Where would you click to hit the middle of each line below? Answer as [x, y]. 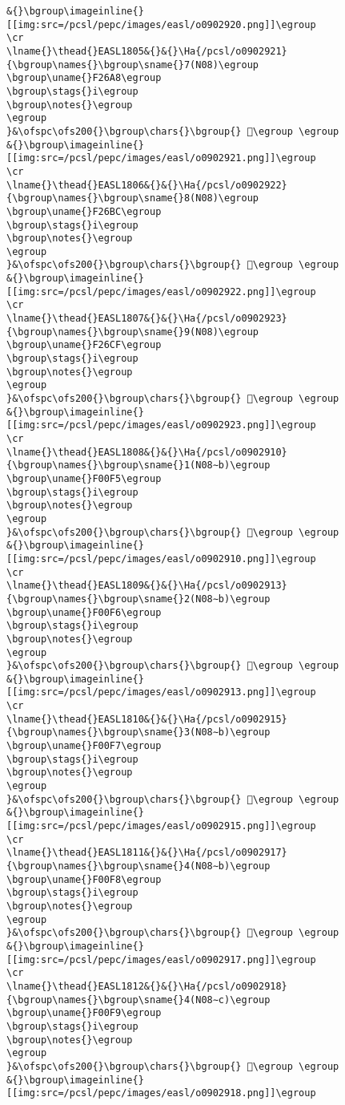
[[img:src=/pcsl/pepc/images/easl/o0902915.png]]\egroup [161, 826]
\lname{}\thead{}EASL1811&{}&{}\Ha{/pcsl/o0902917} [147, 853]
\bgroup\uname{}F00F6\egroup [84, 612]
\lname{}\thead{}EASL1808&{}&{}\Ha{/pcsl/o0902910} [147, 452]
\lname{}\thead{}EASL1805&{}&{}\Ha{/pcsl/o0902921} [147, 51]
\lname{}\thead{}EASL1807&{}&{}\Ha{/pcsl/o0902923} [147, 319]
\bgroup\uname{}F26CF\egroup [84, 345]
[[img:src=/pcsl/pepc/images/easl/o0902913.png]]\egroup [161, 692]
